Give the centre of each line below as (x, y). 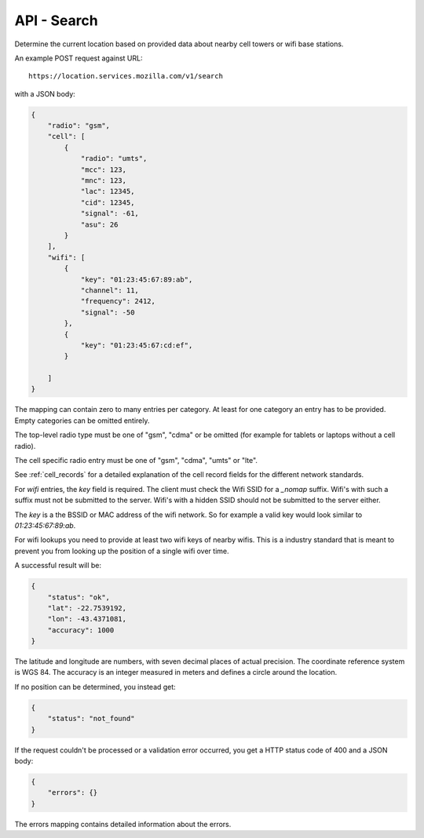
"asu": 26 (99, 224)
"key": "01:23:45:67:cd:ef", (137, 345)
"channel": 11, (110, 290)
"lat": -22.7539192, (87, 608)
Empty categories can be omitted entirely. (82, 421)
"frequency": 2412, (118, 301)
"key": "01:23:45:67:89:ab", (137, 279)
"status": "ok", (79, 597)
